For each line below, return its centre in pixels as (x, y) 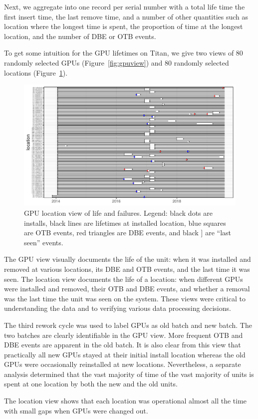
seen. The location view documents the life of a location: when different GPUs (124, 279)
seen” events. (44, 242)
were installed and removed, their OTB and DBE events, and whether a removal (127, 289)
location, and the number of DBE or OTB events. (80, 36)
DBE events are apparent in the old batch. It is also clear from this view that (123, 345)
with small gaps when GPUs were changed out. (76, 410)
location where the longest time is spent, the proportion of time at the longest (124, 26)
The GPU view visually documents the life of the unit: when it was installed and (128, 259)
